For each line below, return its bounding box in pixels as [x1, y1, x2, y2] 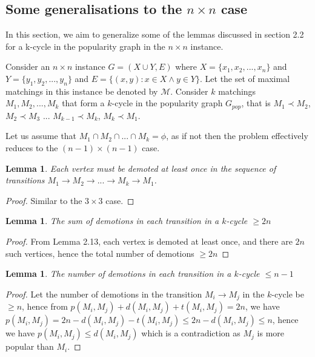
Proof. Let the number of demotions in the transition [5, 287, 202, 300]
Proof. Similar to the [5, 194, 82, 206]
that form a [62, 97, 105, 109]
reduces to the [5, 141, 58, 154]
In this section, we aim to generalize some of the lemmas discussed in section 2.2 [5, 28, 304, 41]
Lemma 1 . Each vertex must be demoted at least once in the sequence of [5, 161, 276, 174]
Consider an [5, 60, 50, 73]
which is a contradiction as [141, 327, 240, 339]
